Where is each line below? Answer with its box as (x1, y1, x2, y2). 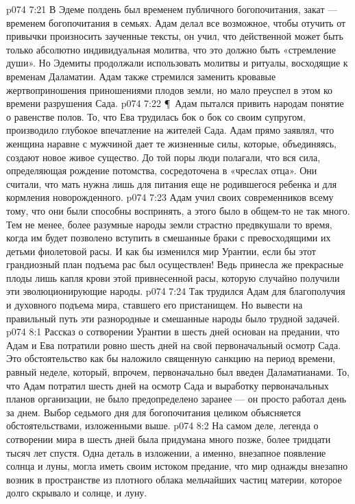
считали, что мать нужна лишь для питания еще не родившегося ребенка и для (6, 176, 337, 191)
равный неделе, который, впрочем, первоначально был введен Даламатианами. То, (6, 365, 350, 379)
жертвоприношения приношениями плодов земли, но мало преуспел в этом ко (6, 82, 333, 97)
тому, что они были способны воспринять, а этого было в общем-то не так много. (6, 203, 350, 217)
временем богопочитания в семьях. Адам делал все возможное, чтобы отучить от (6, 15, 346, 29)
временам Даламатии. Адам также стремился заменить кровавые (6, 69, 276, 83)
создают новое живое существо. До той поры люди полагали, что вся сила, (6, 149, 321, 164)
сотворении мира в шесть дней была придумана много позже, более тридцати (6, 432, 331, 446)
